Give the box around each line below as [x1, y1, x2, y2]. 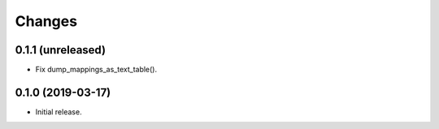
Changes [15, 12, 77, 30]
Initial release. [35, 106, 82, 117]
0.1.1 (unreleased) [15, 43, 106, 57]
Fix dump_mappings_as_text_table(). [35, 65, 158, 75]
